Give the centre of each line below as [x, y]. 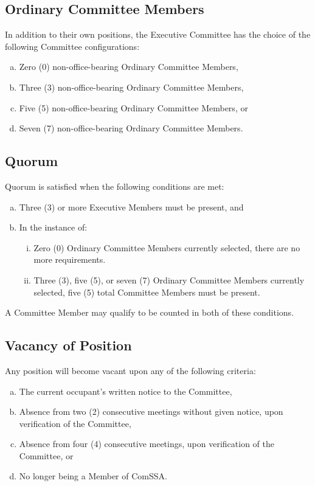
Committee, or [46, 455]
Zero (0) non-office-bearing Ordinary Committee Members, [129, 67]
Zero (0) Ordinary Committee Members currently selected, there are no [167, 247]
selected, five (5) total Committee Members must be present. [147, 292]
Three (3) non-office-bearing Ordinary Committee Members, [131, 87]
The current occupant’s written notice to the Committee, [126, 391]
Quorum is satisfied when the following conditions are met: [115, 186]
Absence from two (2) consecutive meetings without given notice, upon [151, 411]
